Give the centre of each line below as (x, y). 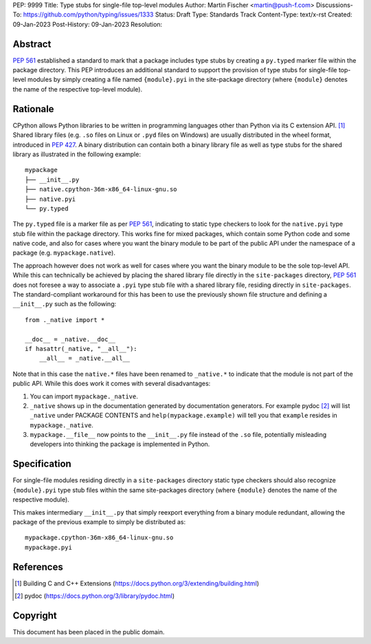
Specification (42, 464)
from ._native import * (65, 320)
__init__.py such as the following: (65, 304)
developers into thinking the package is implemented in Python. (120, 444)
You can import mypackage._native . (84, 396)
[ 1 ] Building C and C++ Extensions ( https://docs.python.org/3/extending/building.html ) (137, 583)
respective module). (41, 500)
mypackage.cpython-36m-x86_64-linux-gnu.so (99, 538)
